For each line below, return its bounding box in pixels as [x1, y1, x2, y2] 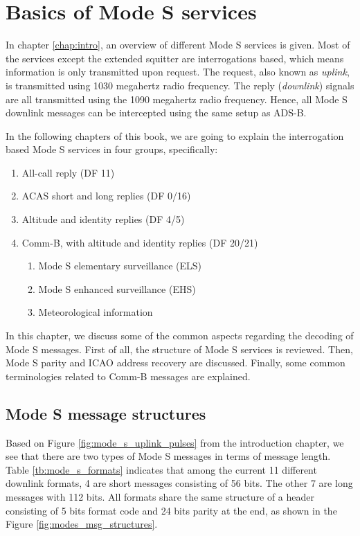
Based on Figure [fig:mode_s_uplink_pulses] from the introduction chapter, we [6, 435, 344, 449]
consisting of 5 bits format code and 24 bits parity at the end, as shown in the [6, 503, 337, 517]
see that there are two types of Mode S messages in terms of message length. [6, 449, 331, 463]
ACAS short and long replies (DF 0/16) [21, 188, 191, 203]
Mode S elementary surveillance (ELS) [38, 258, 202, 273]
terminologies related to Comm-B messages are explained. [6, 368, 251, 383]
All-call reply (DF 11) [21, 165, 115, 179]
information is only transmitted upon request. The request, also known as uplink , [6, 64, 350, 79]
